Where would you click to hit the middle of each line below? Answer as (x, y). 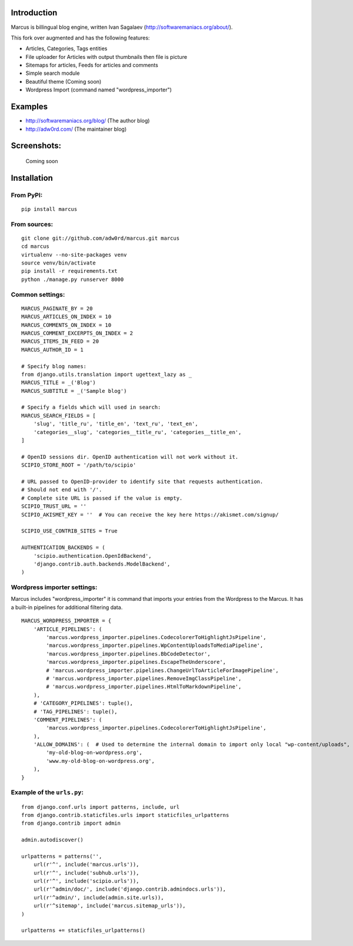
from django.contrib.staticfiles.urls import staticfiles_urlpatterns (125, 815)
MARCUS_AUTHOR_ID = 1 (52, 350)
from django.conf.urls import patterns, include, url (100, 807)
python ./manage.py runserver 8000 (73, 279)
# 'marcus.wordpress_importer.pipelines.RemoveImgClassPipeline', (144, 678)
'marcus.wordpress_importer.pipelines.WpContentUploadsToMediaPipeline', (155, 646)
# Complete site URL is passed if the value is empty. (102, 498)
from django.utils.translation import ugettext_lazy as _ (107, 374)
